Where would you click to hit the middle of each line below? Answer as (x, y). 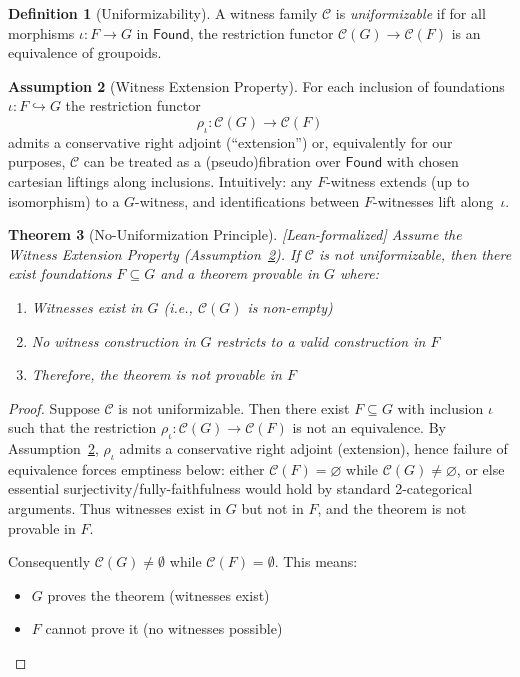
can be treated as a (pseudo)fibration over (212, 161)
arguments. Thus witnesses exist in (115, 508)
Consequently (49, 561)
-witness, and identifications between (247, 200)
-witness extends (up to (398, 180)
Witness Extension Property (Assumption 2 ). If (154, 253)
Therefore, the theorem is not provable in (156, 374)
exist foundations (60, 273)
